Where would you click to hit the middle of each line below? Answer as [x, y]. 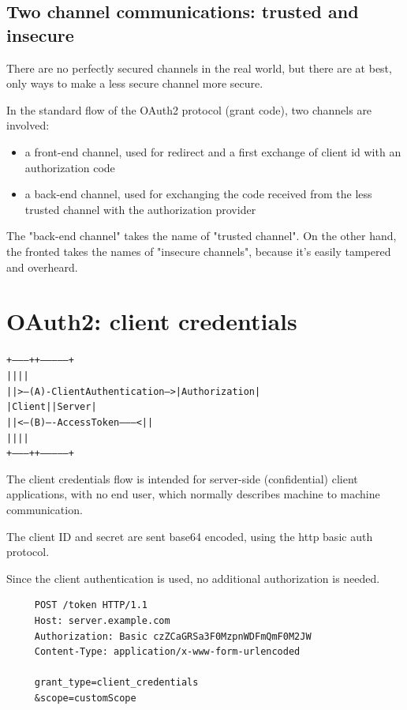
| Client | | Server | [52, 407]
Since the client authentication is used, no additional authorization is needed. [193, 578]
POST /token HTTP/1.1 [91, 605]
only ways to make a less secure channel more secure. [135, 83]
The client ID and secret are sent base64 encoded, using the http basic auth [190, 536]
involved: [28, 125]
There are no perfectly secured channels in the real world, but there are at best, [199, 68]
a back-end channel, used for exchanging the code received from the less [198, 194]
